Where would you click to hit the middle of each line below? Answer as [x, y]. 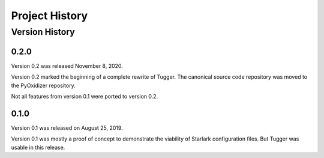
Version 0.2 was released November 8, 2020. [67, 65]
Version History [43, 32]
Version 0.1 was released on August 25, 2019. [67, 128]
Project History [49, 16]
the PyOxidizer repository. [43, 85]
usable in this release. [38, 147]
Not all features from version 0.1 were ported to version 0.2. [85, 96]
